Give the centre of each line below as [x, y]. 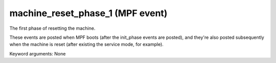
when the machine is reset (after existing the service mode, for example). [86, 44]
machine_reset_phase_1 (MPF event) [88, 13]
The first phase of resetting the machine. [52, 28]
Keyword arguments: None [38, 53]
